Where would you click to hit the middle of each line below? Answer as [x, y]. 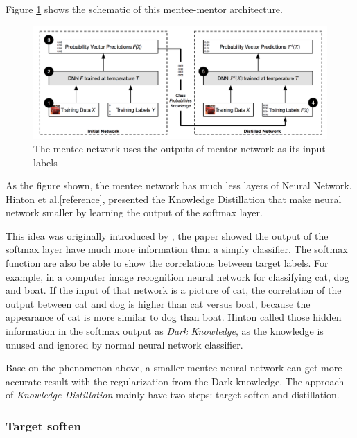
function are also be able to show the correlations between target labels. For [167, 263]
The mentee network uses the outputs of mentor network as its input [180, 148]
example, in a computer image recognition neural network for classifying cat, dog [177, 276]
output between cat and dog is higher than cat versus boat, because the [158, 303]
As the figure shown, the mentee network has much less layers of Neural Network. [179, 185]
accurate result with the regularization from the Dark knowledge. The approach [175, 381]
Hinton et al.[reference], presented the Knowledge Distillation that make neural [174, 199]
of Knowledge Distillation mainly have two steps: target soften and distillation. [173, 395]
